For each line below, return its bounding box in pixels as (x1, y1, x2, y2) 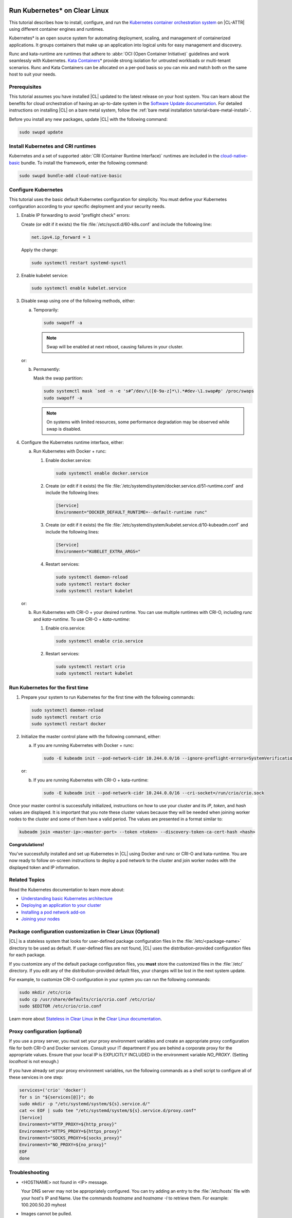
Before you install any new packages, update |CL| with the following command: (9, 116, 168, 122)
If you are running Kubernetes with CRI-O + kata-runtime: (33, 777, 148, 783)
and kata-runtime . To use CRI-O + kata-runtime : (33, 616, 130, 622)
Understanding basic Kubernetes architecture (21, 895, 113, 901)
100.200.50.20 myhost (21, 1202, 67, 1208)
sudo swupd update (19, 129, 63, 135)
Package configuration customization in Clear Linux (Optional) (9, 928, 160, 935)
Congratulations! (9, 842, 44, 848)
